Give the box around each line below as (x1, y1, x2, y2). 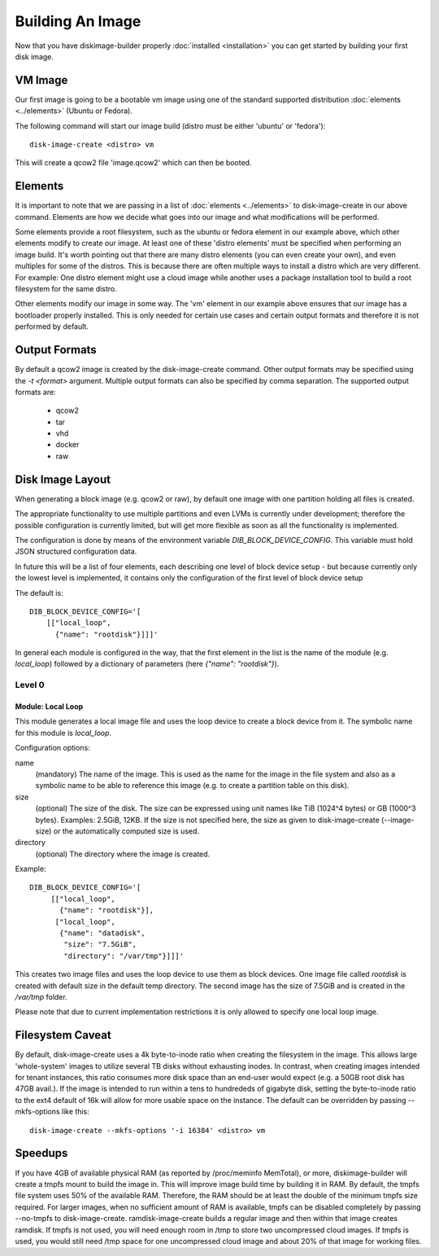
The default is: (15, 588, 64, 597)
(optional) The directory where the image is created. (35, 849, 211, 859)
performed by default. (15, 322, 89, 331)
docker (55, 440, 80, 449)
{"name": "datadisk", (59, 929, 146, 938)
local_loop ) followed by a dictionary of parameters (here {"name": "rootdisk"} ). (15, 659, 280, 669)
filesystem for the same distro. (15, 284, 117, 294)
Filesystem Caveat (15, 1028, 111, 1042)
